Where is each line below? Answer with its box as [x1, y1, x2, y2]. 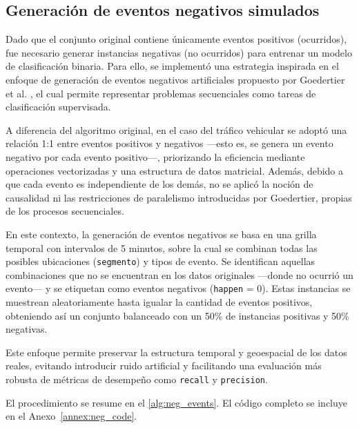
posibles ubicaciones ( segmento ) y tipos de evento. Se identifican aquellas [6, 254, 316, 269]
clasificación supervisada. [6, 99, 111, 114]
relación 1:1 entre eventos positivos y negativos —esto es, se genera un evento [6, 136, 333, 150]
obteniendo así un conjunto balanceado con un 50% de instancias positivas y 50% [6, 308, 349, 322]
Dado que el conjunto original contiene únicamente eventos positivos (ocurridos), [6, 32, 347, 46]
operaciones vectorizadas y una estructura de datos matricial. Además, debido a [6, 163, 344, 177]
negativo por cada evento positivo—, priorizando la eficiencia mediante [6, 149, 305, 164]
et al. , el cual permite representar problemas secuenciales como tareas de [6, 86, 316, 100]
